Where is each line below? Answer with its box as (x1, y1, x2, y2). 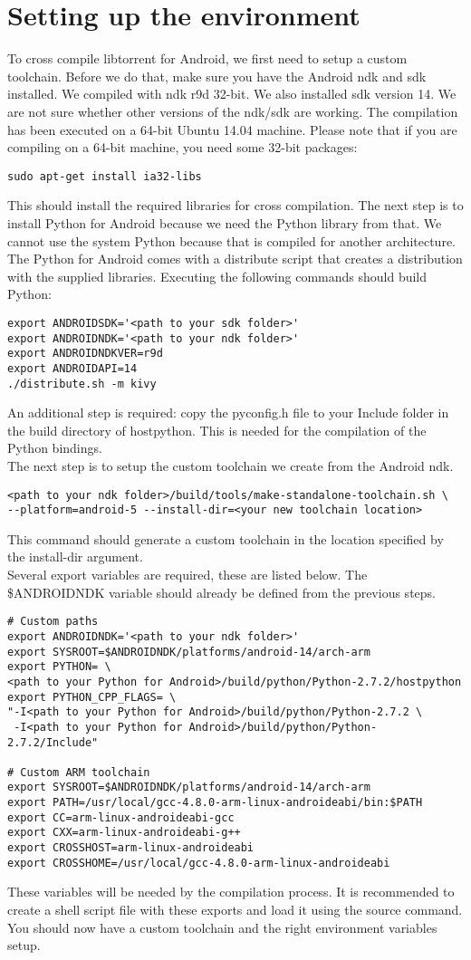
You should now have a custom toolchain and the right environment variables (7, 917, 437, 936)
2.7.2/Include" (7, 735, 99, 749)
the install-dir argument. (7, 547, 143, 566)
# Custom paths (7, 615, 99, 629)
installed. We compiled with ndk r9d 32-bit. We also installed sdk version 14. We (7, 84, 457, 103)
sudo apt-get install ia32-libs (7, 169, 202, 183)
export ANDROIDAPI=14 (7, 361, 138, 375)
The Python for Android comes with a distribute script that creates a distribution (7, 249, 463, 268)
